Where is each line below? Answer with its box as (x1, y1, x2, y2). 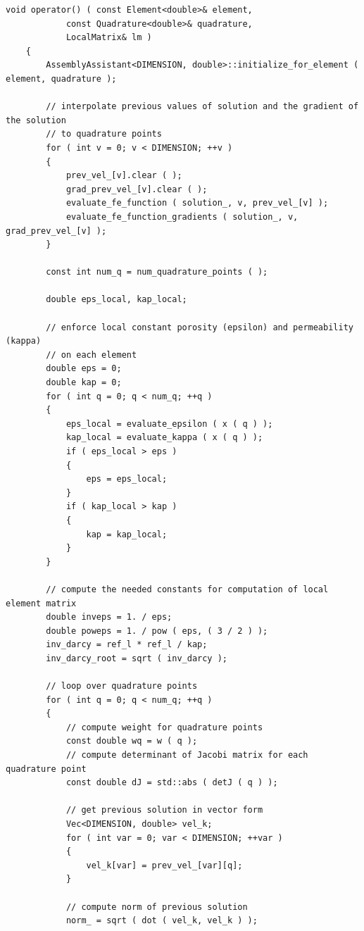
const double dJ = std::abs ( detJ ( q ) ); (65, 777, 278, 788)
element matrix (6, 598, 77, 608)
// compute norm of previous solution (65, 901, 248, 912)
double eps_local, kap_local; (46, 294, 187, 305)
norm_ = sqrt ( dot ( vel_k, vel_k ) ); (65, 916, 258, 926)
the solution (6, 115, 66, 125)
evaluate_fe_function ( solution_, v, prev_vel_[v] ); (65, 198, 329, 208)
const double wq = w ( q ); (65, 736, 198, 746)
